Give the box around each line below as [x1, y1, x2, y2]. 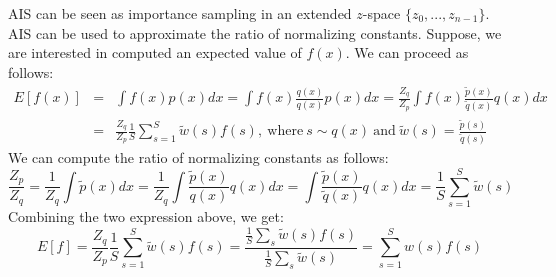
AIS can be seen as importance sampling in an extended [8, 3, 352, 23]
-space [362, 3, 401, 23]
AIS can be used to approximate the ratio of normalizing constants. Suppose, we [8, 22, 502, 43]
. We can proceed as [345, 42, 469, 63]
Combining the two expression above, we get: [8, 205, 284, 226]
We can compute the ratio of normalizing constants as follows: [8, 147, 389, 168]
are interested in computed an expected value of [8, 42, 302, 63]
